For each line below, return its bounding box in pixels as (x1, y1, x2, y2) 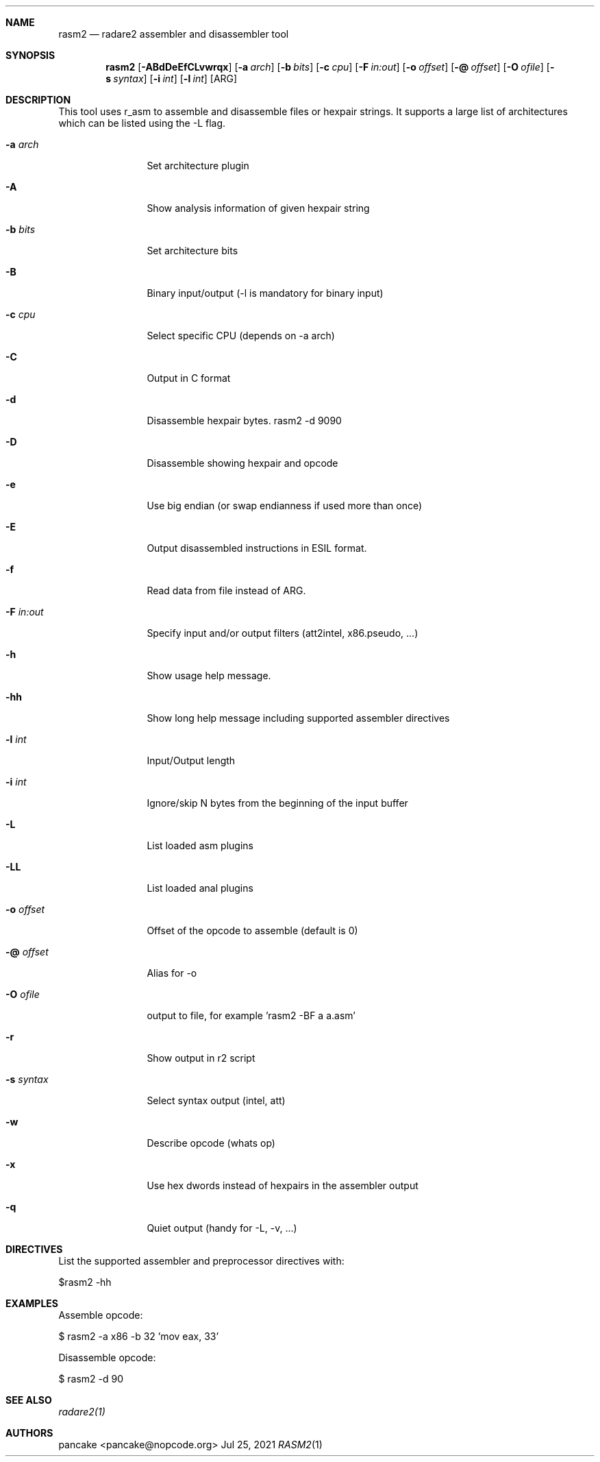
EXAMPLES (5, 1297, 58, 1309)
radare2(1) (58, 1406, 105, 1417)
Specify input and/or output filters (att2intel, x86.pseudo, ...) (147, 627, 418, 639)
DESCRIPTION (5, 94, 71, 106)
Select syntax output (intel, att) (147, 1095, 286, 1106)
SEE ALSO (5, 1394, 52, 1406)
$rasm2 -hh (58, 1276, 112, 1288)
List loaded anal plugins (147, 882, 253, 894)
